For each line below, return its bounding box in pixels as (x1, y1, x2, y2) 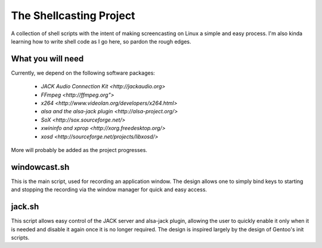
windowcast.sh (11, 162, 70, 172)
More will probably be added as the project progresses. (11, 146, 147, 153)
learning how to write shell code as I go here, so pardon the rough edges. (11, 38, 191, 45)
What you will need (11, 54, 84, 64)
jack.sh (11, 201, 39, 212)
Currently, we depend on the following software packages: (11, 69, 155, 76)
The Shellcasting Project (11, 9, 135, 22)
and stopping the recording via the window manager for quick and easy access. (11, 186, 208, 193)
